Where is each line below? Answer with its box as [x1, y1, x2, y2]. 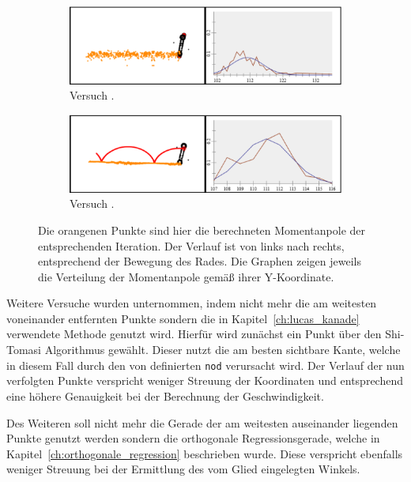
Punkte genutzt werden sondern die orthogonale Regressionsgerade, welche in [6, 430, 380, 446]
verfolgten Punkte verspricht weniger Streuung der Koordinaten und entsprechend [6, 372, 403, 389]
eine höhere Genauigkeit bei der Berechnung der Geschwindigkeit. [6, 387, 324, 404]
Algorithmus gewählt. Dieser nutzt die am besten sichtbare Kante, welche [44, 341, 401, 358]
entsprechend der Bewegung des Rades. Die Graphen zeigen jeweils [38, 253, 361, 269]
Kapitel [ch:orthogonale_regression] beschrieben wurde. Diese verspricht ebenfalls [6, 445, 403, 461]
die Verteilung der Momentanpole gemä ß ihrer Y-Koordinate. [38, 268, 334, 284]
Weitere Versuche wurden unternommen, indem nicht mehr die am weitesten [6, 295, 377, 311]
